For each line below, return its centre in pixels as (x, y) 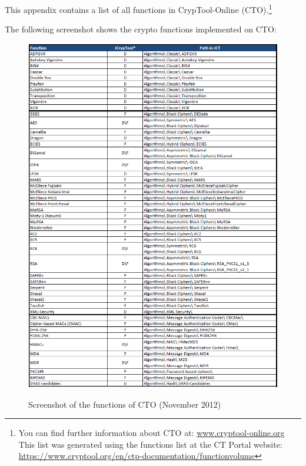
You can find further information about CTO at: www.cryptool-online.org (152, 433)
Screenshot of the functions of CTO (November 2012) (125, 404)
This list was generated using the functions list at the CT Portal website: (150, 444)
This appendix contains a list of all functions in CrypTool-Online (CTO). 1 (139, 9)
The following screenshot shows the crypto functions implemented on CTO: (141, 29)
